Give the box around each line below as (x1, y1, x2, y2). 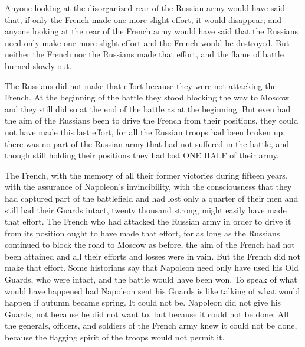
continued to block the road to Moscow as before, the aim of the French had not (5, 238, 295, 251)
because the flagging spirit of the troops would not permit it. (5, 331, 225, 343)
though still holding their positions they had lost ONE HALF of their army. (5, 149, 279, 161)
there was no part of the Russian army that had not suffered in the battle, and (5, 137, 290, 150)
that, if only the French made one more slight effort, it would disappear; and (5, 13, 282, 25)
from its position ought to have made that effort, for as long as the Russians (5, 226, 280, 239)
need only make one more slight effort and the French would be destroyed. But (5, 36, 290, 48)
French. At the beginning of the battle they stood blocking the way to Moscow (5, 91, 289, 103)
